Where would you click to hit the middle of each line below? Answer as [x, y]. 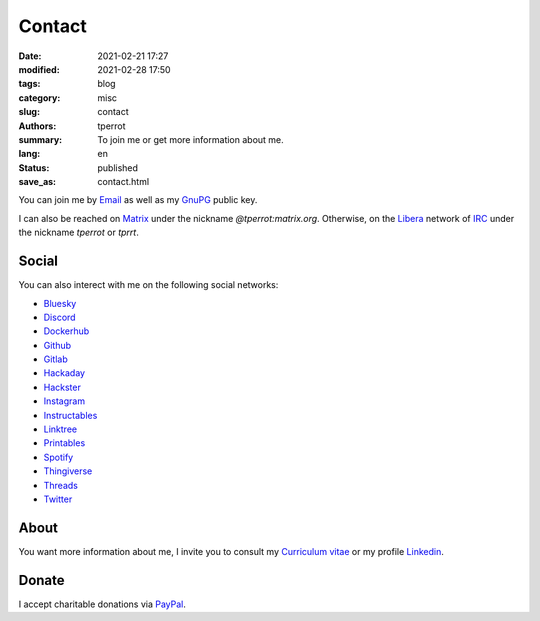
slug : [29, 112]
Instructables [70, 415]
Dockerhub [66, 331]
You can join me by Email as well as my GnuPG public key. [138, 200]
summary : [40, 139]
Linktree [60, 429]
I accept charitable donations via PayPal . [102, 604]
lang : [29, 154]
